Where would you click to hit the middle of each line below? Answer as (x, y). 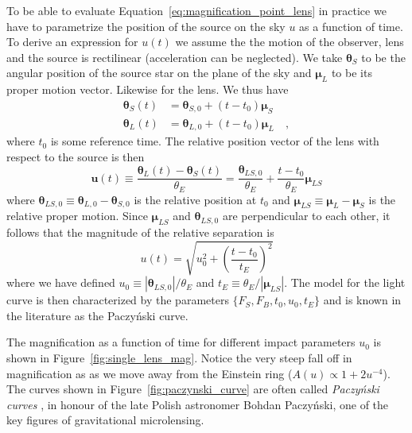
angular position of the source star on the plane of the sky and (159, 73)
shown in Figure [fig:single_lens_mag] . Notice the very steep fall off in (179, 358)
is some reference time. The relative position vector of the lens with (215, 141)
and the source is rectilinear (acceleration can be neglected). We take (175, 57)
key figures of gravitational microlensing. (105, 420)
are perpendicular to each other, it (306, 216)
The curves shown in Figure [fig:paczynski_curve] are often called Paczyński (193, 389)
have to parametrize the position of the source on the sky (146, 26)
